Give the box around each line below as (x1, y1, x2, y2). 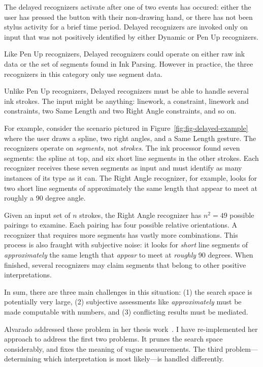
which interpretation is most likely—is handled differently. (43, 353, 224, 364)
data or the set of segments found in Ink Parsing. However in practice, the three (4, 58, 253, 69)
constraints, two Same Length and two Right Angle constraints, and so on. (4, 105, 237, 116)
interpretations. (4, 269, 52, 280)
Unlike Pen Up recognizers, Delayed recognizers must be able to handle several (4, 86, 249, 96)
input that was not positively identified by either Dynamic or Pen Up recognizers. (4, 31, 258, 42)
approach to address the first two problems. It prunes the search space (4, 333, 223, 344)
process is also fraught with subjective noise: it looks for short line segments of (4, 239, 248, 250)
